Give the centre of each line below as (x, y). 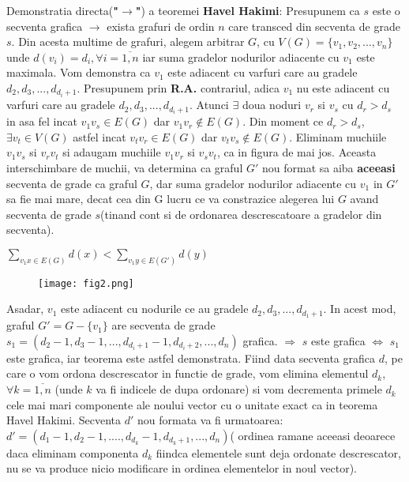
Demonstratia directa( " (63, 10)
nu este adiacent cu (343, 87)
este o (386, 10)
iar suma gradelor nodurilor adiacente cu (241, 56)
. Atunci (209, 105)
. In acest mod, (360, 309)
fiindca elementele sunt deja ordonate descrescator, (278, 452)
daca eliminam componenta (73, 452)
